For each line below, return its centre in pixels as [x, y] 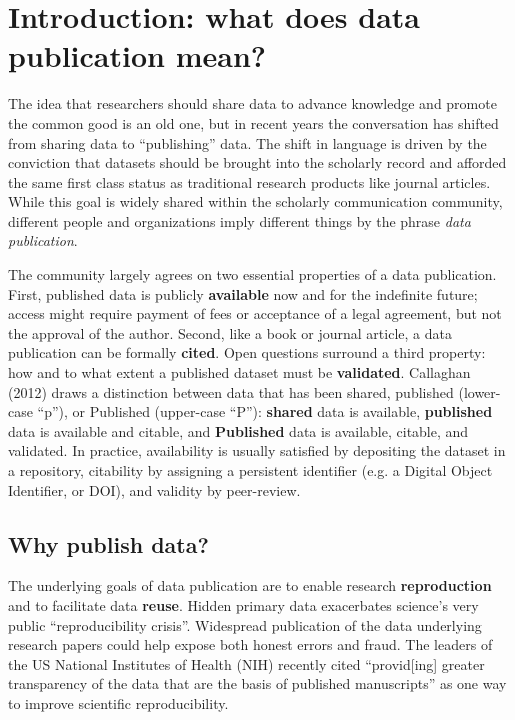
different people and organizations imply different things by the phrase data [239, 220]
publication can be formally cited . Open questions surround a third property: [247, 352]
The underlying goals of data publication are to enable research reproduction [250, 585]
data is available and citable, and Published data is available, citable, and [238, 430]
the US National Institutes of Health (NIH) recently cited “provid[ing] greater [246, 663]
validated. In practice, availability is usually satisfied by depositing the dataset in [257, 450]
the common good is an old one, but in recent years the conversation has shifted [253, 122]
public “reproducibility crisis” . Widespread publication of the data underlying [245, 624]
